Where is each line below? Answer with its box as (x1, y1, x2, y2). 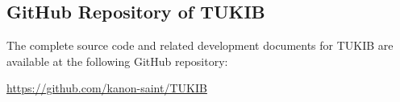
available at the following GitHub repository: (6, 52, 228, 69)
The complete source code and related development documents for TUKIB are (6, 37, 394, 53)
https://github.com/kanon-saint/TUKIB (6, 80, 207, 96)
